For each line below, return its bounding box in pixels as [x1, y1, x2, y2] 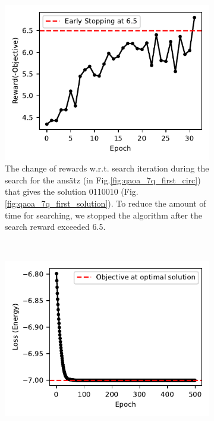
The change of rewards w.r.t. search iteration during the [5, 162, 209, 174]
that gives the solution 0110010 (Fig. [5, 185, 139, 198]
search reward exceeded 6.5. [5, 220, 106, 233]
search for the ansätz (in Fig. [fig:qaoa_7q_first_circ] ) [5, 173, 201, 186]
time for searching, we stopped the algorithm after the [5, 208, 203, 221]
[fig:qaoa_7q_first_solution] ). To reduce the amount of [5, 197, 206, 209]
